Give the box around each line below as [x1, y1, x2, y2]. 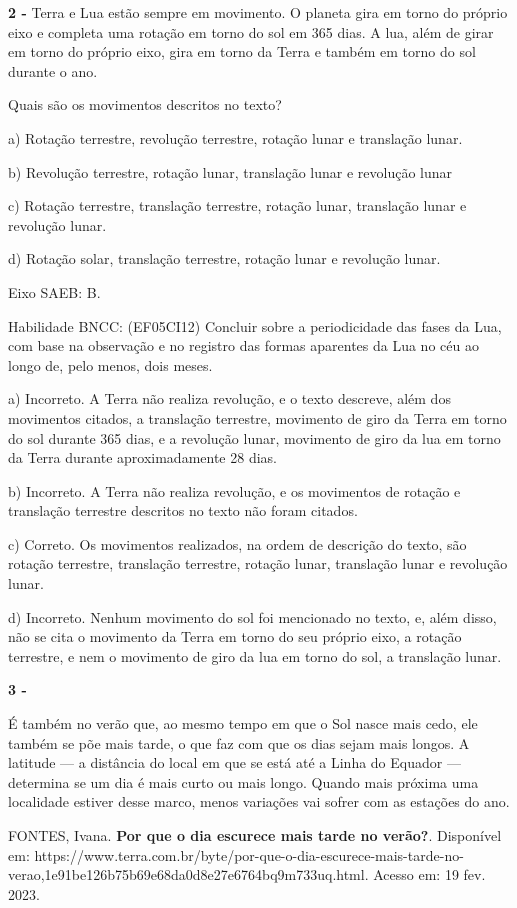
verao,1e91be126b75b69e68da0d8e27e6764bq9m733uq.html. [8, 864, 369, 885]
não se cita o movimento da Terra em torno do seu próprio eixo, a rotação [8, 626, 462, 647]
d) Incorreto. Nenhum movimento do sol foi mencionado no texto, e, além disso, [8, 606, 497, 627]
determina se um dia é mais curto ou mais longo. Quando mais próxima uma [8, 771, 479, 792]
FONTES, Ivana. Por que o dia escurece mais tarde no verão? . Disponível [8, 825, 502, 845]
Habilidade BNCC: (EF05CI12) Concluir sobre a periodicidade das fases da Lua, [8, 315, 502, 336]
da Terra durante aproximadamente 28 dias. [8, 447, 277, 468]
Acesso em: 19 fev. [373, 864, 486, 885]
